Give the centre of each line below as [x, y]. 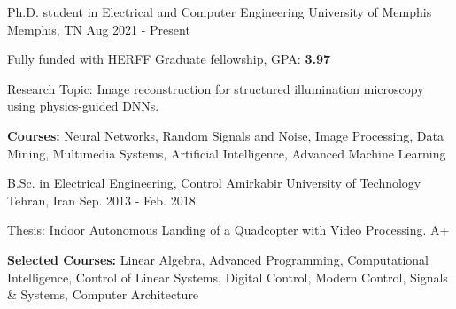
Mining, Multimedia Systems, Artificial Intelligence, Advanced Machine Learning [227, 153]
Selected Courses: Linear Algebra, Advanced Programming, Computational [218, 259]
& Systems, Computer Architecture [103, 294]
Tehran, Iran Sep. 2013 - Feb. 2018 [101, 200]
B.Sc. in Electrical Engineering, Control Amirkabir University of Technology [214, 183]
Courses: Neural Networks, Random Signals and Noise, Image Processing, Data [225, 135]
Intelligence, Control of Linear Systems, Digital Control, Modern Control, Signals [228, 277]
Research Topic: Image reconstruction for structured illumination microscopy [216, 88]
